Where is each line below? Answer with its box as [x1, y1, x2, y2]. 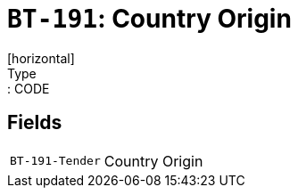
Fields [7, 111, 62, 134]
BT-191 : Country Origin [7, 4, 292, 34]
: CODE [7, 80, 50, 96]
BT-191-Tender [10, 154, 101, 168]
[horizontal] [7, 50, 75, 66]
